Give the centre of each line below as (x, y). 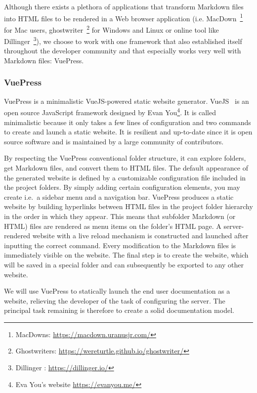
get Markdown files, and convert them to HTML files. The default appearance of (126, 167)
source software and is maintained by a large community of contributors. (114, 141)
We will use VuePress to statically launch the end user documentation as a (117, 291)
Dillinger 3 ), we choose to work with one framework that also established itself (123, 40)
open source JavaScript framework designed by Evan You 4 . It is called (110, 111)
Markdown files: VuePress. (44, 60)
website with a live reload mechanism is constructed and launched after (140, 236)
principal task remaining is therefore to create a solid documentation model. (119, 310)
